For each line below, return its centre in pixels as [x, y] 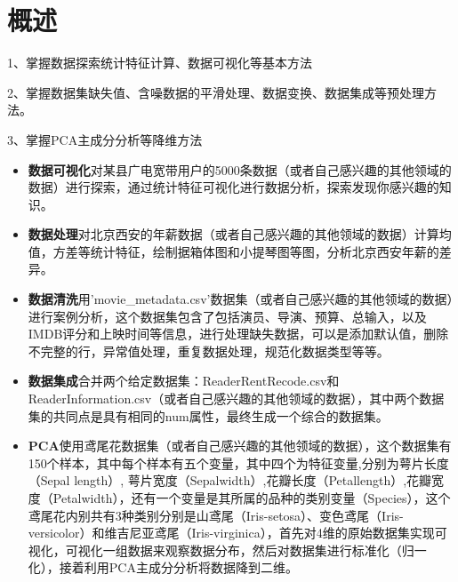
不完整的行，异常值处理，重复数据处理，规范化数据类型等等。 [209, 351]
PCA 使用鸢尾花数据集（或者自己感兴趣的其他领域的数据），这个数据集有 [240, 446]
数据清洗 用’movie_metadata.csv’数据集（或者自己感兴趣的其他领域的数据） [241, 299]
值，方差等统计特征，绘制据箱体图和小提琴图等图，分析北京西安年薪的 [233, 251]
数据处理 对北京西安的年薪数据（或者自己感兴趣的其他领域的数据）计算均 [240, 234]
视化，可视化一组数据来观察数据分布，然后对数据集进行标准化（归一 [227, 550]
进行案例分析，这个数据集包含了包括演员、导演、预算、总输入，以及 [227, 316]
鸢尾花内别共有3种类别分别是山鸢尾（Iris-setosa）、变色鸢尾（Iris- [216, 515]
